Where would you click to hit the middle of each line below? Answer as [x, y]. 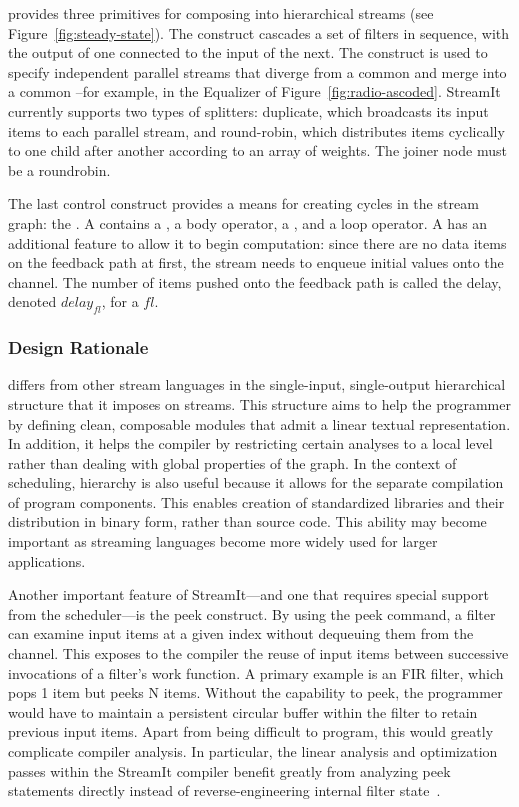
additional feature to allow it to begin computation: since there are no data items [257, 242]
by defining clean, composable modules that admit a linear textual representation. [259, 423]
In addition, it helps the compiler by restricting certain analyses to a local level [250, 443]
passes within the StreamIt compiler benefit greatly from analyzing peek [229, 770]
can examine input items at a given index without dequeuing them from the [241, 633]
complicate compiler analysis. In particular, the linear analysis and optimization [253, 751]
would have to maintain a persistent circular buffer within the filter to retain [243, 711]
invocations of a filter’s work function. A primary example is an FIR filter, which [256, 672]
